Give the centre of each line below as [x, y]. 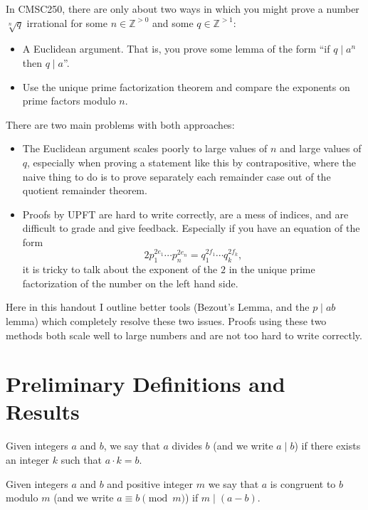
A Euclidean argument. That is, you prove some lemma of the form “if [176, 49]
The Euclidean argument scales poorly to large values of [145, 148]
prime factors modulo [69, 101]
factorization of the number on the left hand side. [130, 283]
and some [173, 22]
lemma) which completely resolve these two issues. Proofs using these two [166, 320]
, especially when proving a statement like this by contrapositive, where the [192, 162]
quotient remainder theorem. [85, 190]
